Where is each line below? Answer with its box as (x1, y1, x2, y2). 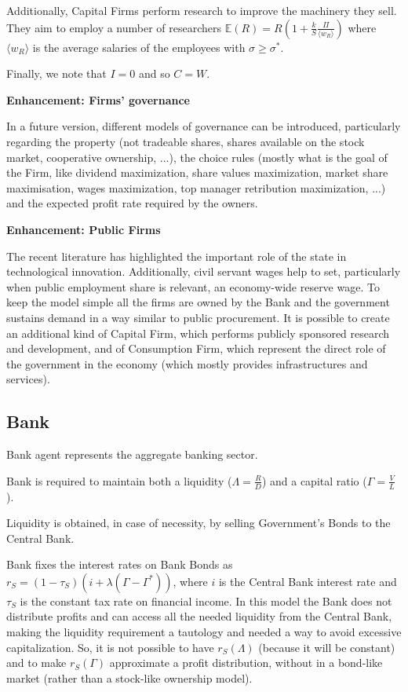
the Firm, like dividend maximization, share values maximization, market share (6, 164, 388, 181)
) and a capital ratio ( (261, 472, 367, 489)
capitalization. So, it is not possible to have (6, 639, 214, 655)
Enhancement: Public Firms (6, 221, 161, 237)
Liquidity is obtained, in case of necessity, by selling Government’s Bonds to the (6, 514, 391, 531)
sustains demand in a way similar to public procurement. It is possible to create (6, 309, 390, 325)
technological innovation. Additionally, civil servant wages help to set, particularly (6, 263, 401, 280)
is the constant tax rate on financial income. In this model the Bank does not (20, 592, 392, 609)
